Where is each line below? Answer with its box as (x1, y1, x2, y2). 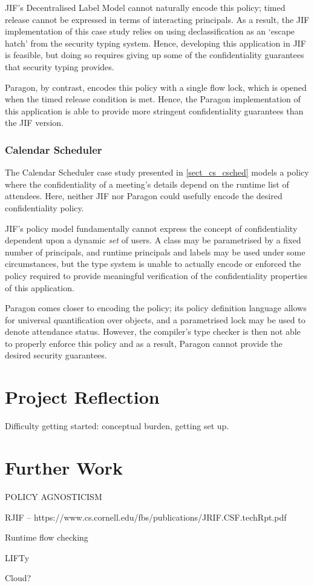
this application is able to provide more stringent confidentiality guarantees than (5, 104, 304, 117)
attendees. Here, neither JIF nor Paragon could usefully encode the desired (5, 189, 283, 202)
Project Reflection (5, 384, 160, 409)
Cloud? (5, 571, 31, 584)
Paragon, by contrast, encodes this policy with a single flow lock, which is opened (5, 81, 307, 93)
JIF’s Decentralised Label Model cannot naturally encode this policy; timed (5, 1, 286, 13)
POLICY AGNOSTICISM (5, 490, 102, 502)
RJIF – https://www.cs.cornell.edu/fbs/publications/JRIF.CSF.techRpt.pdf (5, 510, 287, 523)
